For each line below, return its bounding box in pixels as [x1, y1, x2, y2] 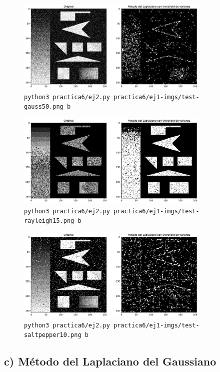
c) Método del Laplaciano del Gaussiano [4, 353, 216, 369]
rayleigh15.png [24, 217, 74, 225]
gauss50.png [24, 103, 63, 111]
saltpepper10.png [24, 331, 81, 339]
